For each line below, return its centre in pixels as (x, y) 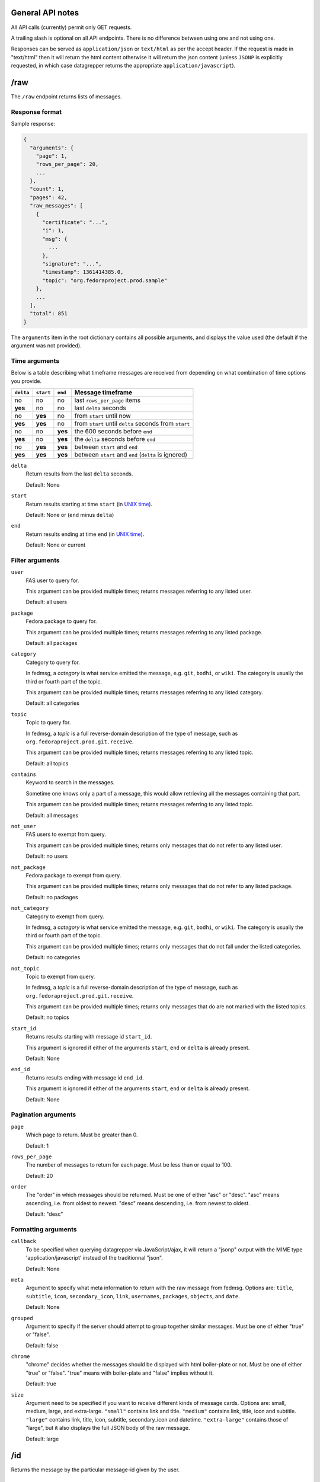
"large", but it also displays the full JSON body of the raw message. (108, 1428)
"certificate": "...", (75, 223)
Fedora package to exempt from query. (73, 875)
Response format (36, 111)
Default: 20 (39, 1176)
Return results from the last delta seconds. (79, 474)
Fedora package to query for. (61, 621)
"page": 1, (52, 156)
